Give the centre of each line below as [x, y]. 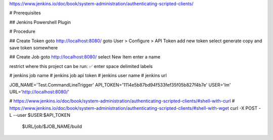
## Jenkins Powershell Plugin [40, 22]
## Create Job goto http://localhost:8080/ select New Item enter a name [85, 57]
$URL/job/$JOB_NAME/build [52, 126]
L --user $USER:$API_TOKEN [40, 115]
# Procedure [22, 31]
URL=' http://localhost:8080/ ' [39, 92]
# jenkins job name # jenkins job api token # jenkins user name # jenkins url [88, 76]
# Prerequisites [25, 13]
